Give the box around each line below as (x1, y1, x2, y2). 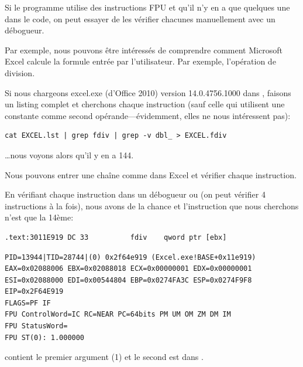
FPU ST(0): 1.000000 (5, 333, 85, 342)
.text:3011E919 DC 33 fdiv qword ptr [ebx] (5, 233, 227, 242)
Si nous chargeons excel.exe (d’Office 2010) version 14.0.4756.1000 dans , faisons (5, 86, 291, 98)
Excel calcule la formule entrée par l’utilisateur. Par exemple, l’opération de (5, 55, 276, 67)
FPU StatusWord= (5, 322, 68, 331)
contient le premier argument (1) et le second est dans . (5, 351, 204, 363)
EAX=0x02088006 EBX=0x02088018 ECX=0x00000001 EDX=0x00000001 (5, 264, 252, 273)
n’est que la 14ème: (5, 211, 74, 223)
